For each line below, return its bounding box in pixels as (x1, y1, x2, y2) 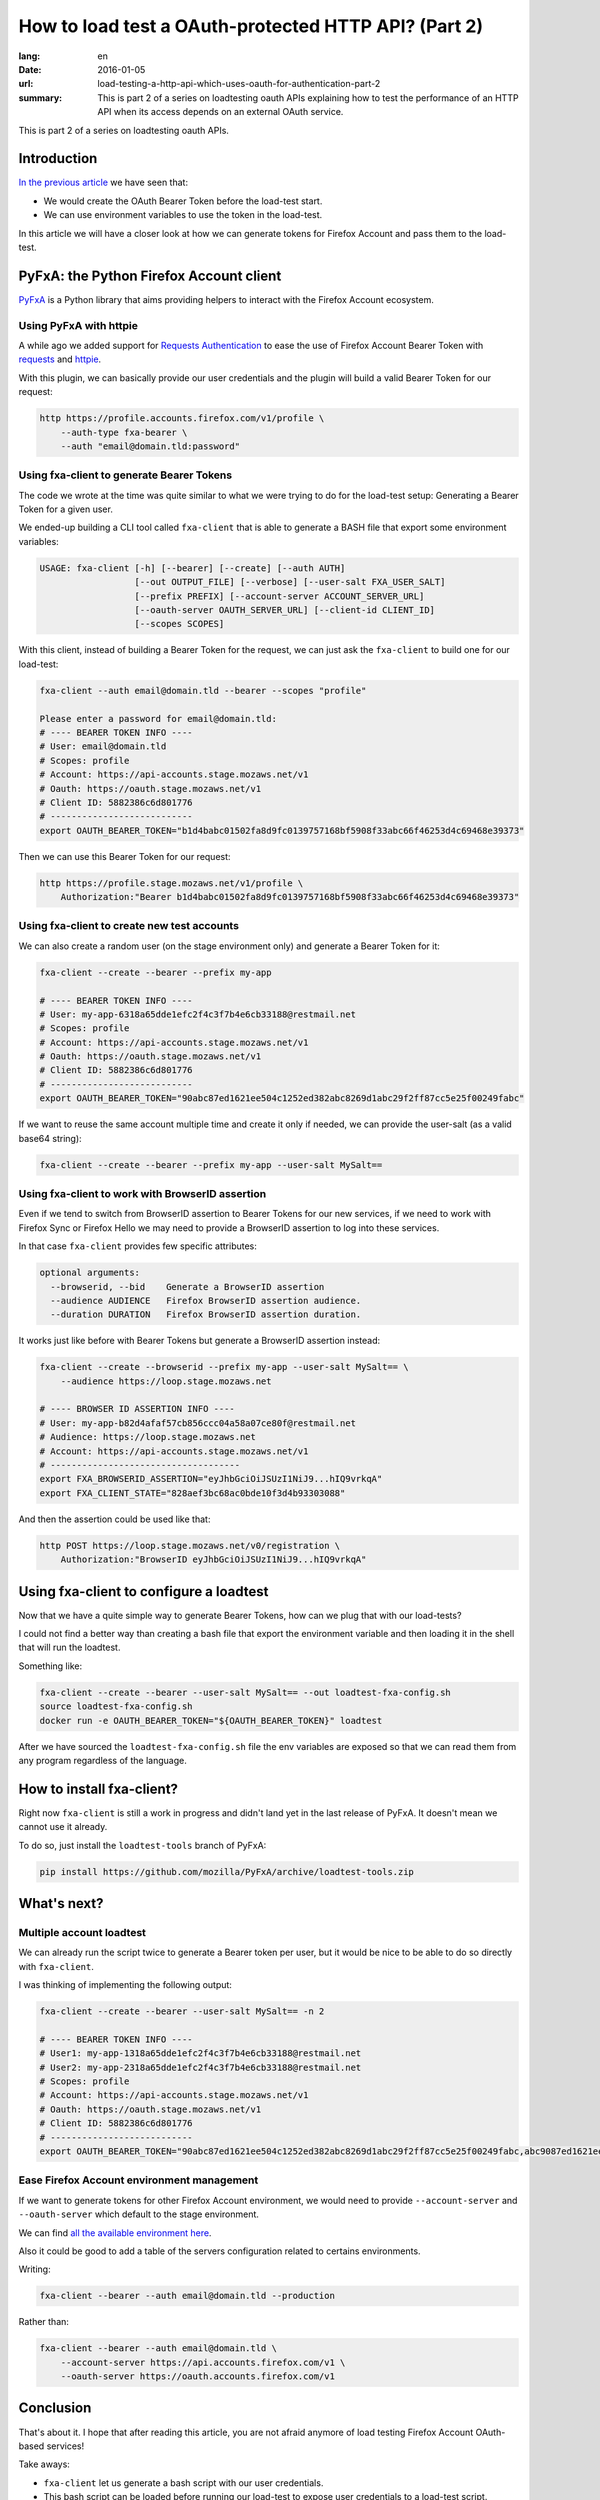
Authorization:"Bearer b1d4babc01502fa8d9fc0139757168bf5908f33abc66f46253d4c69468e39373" (60, 891, 520, 903)
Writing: (18, 2263, 51, 2275)
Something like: (18, 1660, 83, 1672)
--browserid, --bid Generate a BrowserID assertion (50, 1281, 325, 1292)
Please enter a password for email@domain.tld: (39, 713, 277, 724)
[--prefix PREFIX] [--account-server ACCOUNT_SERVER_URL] (134, 590, 425, 602)
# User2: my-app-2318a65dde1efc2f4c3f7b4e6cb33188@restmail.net (39, 2061, 362, 2073)
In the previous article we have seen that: (18, 176, 189, 189)
